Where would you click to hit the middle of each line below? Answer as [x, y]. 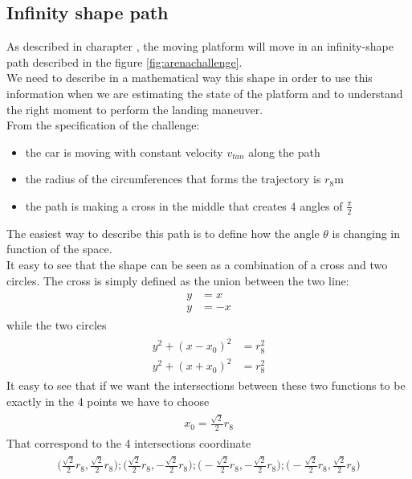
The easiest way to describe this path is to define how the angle [163, 233]
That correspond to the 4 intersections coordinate [129, 443]
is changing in [366, 233]
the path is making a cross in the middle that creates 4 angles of [184, 205]
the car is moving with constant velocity [124, 151]
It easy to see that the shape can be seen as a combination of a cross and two [197, 264]
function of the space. [59, 249]
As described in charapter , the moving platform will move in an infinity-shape [200, 46]
